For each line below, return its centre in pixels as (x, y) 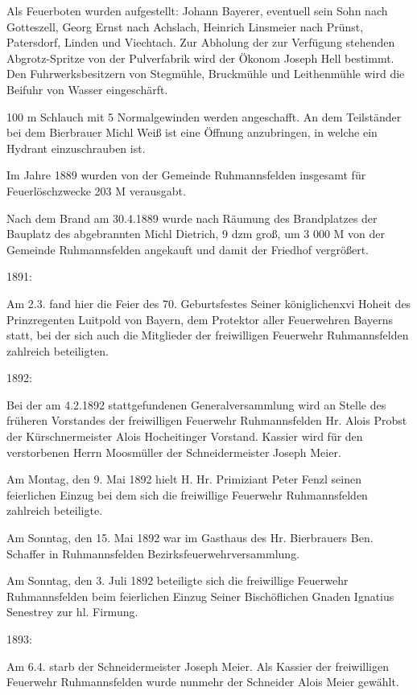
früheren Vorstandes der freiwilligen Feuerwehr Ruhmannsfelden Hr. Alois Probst (207, 420)
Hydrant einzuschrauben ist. (76, 148)
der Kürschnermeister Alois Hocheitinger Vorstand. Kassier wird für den (185, 436)
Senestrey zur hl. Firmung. (72, 612)
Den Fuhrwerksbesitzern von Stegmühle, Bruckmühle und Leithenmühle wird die (206, 74)
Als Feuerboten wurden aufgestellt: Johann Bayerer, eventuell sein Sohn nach (197, 10)
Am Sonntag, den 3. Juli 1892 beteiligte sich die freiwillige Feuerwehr (178, 580)
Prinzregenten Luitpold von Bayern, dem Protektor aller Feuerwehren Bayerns (200, 319)
